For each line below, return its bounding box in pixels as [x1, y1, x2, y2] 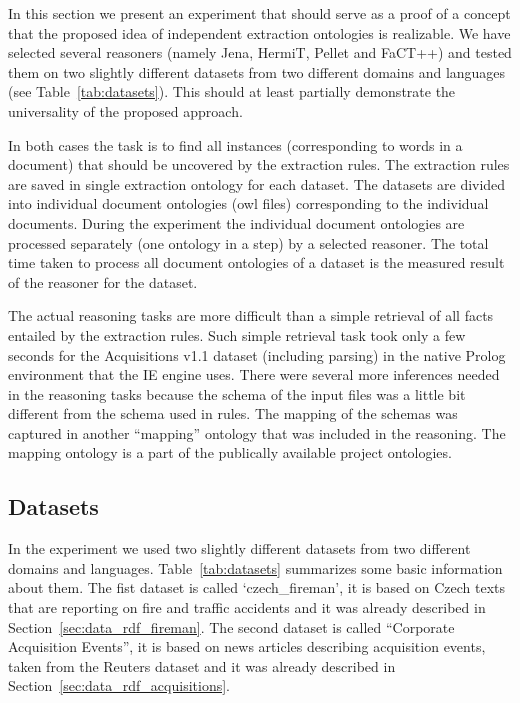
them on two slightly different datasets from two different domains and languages [8, 61, 506, 82]
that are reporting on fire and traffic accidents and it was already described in [8, 597, 486, 618]
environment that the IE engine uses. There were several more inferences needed [8, 364, 500, 385]
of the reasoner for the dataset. [8, 271, 198, 292]
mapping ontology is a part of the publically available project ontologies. [8, 442, 452, 463]
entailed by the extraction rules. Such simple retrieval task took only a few [8, 324, 466, 345]
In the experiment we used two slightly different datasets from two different [8, 538, 471, 559]
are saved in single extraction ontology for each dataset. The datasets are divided [8, 173, 506, 194]
